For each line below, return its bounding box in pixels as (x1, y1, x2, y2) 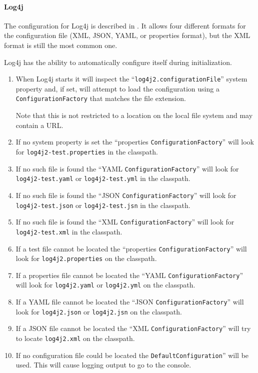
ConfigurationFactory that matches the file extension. (15, 93, 186, 103)
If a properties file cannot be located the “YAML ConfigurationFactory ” (15, 269, 243, 280)
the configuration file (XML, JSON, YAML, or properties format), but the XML (4, 30, 250, 40)
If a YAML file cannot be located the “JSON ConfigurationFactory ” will (15, 296, 244, 307)
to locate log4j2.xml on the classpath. (15, 333, 135, 343)
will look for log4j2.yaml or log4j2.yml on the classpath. (15, 279, 195, 290)
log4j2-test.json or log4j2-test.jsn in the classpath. (15, 199, 190, 210)
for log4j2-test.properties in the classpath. (15, 146, 158, 156)
